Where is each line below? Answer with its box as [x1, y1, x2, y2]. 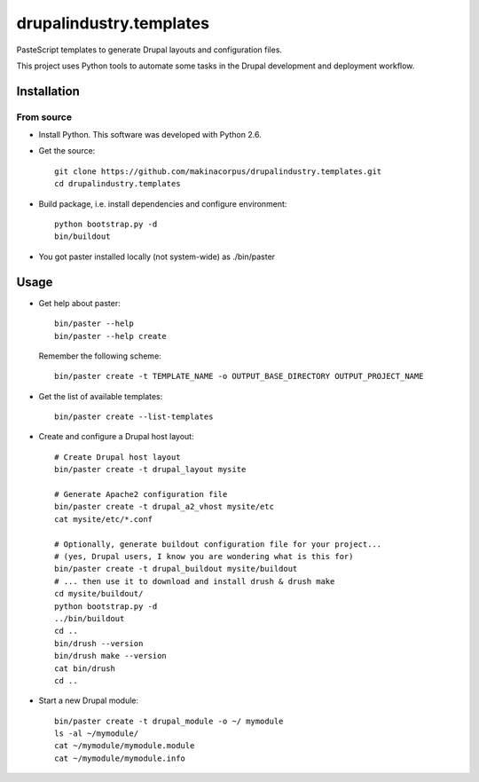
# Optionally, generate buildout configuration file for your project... [54, 539, 382, 549]
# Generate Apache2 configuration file [54, 489, 228, 500]
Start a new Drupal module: [38, 695, 139, 706]
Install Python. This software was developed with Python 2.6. [38, 130, 262, 140]
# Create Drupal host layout [54, 452, 181, 462]
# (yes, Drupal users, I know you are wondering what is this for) [54, 551, 354, 561]
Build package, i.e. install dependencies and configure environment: [38, 198, 287, 209]
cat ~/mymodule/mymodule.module [54, 741, 195, 751]
